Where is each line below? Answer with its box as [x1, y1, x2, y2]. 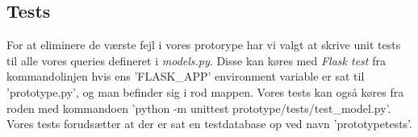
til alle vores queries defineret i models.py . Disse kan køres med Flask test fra [6, 52, 386, 68]
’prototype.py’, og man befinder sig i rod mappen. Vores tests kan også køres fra [6, 83, 404, 100]
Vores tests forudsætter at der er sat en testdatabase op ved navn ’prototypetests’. [6, 115, 412, 132]
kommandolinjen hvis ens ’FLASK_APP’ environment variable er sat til [6, 68, 365, 85]
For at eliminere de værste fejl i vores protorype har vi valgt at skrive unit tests [6, 36, 401, 53]
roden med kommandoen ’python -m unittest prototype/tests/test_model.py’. [6, 99, 391, 116]
